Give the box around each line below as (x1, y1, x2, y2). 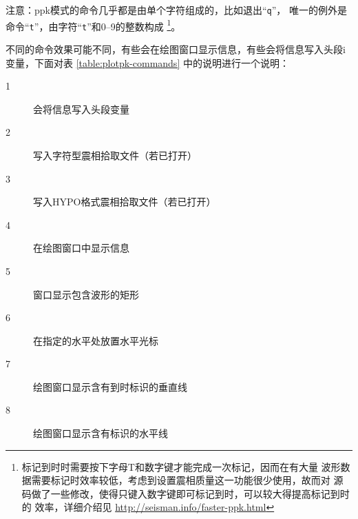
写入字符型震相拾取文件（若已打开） (33, 147, 197, 162)
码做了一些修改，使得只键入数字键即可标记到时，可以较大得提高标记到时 (21, 486, 350, 500)
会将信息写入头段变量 (33, 101, 129, 116)
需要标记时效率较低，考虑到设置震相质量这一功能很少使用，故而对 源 (31, 473, 344, 487)
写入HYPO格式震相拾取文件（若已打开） (33, 194, 216, 209)
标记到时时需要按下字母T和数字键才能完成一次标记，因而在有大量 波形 (21, 459, 341, 474)
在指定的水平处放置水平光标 (33, 333, 158, 347)
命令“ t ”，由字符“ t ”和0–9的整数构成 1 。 (6, 17, 181, 33)
